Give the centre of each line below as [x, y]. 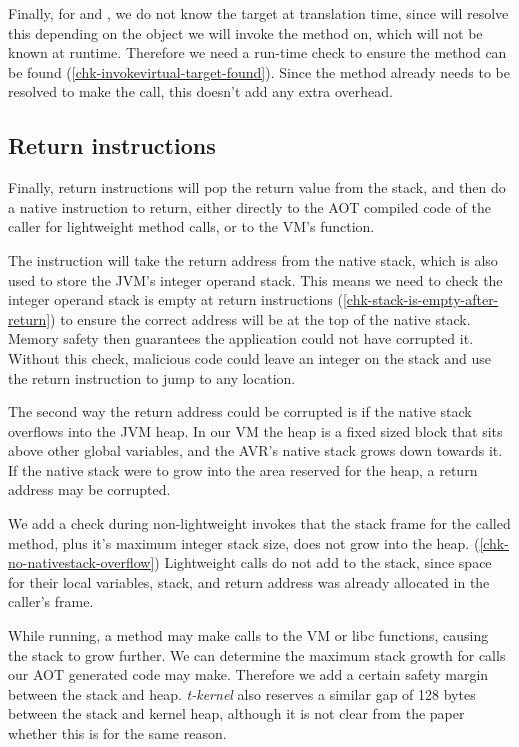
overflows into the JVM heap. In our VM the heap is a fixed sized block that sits [255, 430]
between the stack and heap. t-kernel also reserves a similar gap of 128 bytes [242, 693]
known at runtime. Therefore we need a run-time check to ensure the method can [257, 52]
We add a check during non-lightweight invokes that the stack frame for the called [259, 523]
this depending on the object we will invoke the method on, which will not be [245, 32]
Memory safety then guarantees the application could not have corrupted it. [241, 338]
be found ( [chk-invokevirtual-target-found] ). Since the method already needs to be [259, 71]
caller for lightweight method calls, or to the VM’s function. [191, 226]
